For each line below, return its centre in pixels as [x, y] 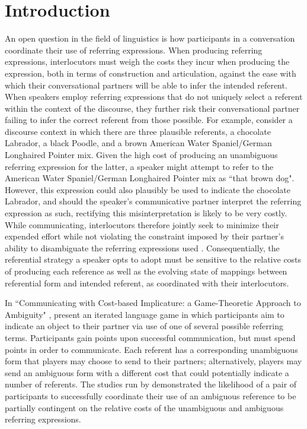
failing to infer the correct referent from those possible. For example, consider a [149, 120]
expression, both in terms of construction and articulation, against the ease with [151, 73]
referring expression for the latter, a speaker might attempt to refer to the [139, 166]
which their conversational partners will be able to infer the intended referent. [146, 85]
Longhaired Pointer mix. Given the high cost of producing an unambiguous [141, 155]
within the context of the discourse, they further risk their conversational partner [152, 108]
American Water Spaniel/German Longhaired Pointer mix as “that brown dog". [150, 178]
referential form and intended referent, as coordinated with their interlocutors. [147, 283]
